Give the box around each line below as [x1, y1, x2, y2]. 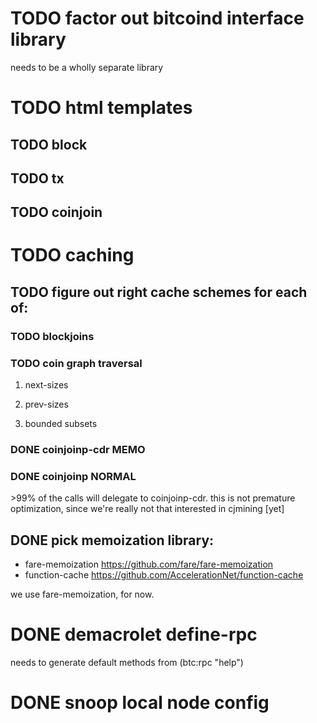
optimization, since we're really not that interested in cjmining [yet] [10, 503, 285, 515]
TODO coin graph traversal [10, 356, 143, 370]
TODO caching [10, 244, 135, 267]
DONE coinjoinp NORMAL [10, 469, 137, 483]
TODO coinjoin [10, 204, 103, 221]
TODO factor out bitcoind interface [10, 7, 305, 30]
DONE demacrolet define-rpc [10, 623, 258, 646]
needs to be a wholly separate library [10, 61, 164, 73]
